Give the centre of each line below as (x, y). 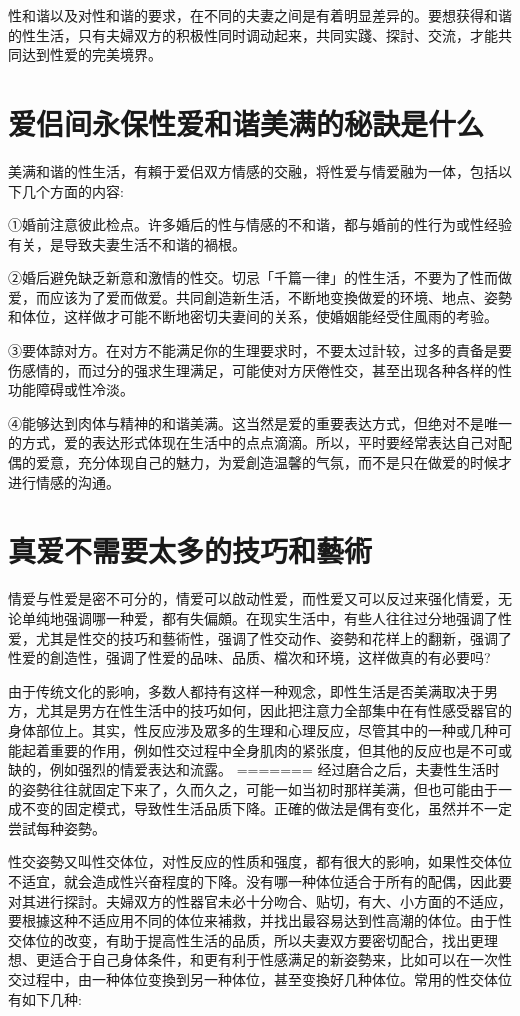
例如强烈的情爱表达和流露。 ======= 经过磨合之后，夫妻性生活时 (274, 769)
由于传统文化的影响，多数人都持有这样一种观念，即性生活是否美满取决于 (246, 690)
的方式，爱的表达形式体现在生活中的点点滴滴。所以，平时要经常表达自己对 (253, 442)
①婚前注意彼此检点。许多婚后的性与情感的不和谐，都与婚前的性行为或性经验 (260, 224)
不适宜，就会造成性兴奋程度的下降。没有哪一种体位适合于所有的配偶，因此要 (260, 881)
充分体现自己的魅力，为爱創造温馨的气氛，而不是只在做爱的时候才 (294, 462)
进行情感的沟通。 (64, 481)
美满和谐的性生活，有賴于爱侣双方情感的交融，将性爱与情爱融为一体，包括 (253, 170)
